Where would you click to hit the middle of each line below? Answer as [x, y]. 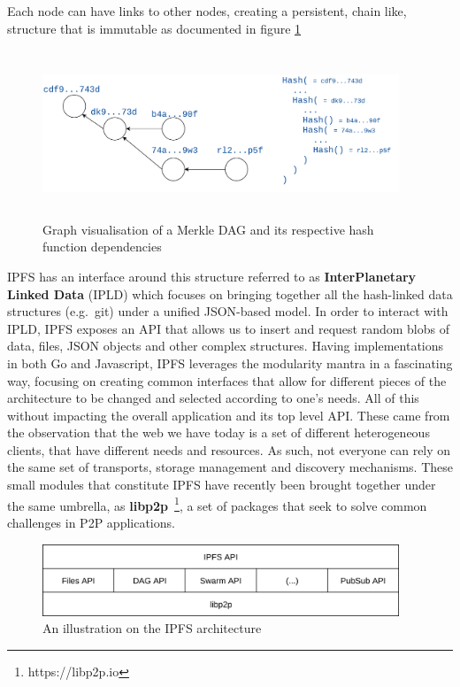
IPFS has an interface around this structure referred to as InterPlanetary [212, 276]
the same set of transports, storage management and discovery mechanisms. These [230, 467]
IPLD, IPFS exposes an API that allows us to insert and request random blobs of [228, 328]
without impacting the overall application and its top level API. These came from [229, 415]
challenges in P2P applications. [91, 522]
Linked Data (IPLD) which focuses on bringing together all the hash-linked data [230, 293]
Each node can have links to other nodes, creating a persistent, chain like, [207, 11]
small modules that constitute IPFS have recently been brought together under [222, 485]
